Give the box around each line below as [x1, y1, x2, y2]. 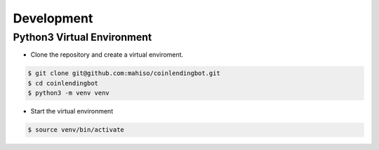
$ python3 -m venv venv [27, 89, 110, 97]
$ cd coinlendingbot [27, 79, 98, 87]
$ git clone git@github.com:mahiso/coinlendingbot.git [27, 69, 220, 77]
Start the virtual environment [30, 107, 114, 116]
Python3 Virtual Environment [13, 31, 152, 43]
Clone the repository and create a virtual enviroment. [30, 50, 184, 59]
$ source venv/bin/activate [27, 126, 124, 134]
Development [13, 11, 93, 26]
